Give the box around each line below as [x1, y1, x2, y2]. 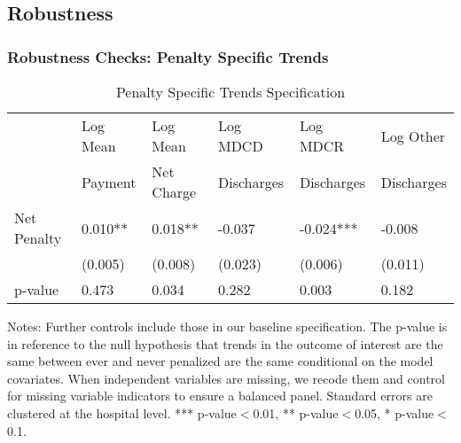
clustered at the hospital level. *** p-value [7, 403, 237, 422]
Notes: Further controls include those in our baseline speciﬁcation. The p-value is [7, 317, 448, 335]
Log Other [380, 125, 446, 146]
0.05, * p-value [355, 403, 434, 422]
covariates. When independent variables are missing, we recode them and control [7, 369, 445, 387]
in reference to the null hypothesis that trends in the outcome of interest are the [7, 334, 443, 353]
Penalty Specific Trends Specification [115, 82, 346, 102]
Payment [81, 171, 137, 192]
